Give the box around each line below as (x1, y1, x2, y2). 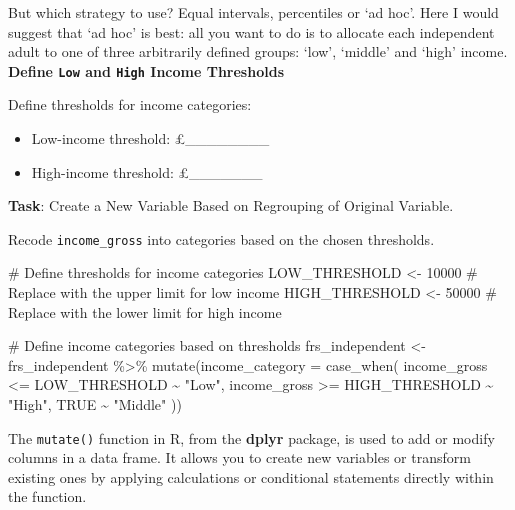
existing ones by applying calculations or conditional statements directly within (8, 466, 494, 487)
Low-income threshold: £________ (31, 128, 270, 149)
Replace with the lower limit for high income (8, 301, 282, 322)
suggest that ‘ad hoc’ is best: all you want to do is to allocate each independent (8, 21, 495, 42)
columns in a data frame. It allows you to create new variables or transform (8, 447, 471, 468)
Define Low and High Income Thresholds (8, 60, 284, 81)
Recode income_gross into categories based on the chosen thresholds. (8, 228, 435, 249)
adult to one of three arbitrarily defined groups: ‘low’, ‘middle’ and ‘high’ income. (8, 41, 508, 62)
